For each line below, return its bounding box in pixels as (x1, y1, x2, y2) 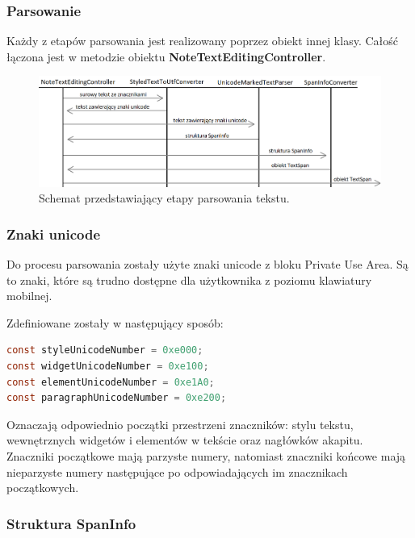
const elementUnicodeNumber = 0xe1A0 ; (6, 376, 215, 388)
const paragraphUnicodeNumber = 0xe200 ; (6, 392, 227, 404)
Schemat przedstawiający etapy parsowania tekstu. (39, 190, 290, 206)
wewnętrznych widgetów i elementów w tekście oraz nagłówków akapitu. (6, 432, 363, 448)
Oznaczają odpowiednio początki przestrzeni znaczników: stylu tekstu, (6, 415, 354, 432)
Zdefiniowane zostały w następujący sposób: (6, 314, 224, 331)
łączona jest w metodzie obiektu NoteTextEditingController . (6, 48, 326, 65)
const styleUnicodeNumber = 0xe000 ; (6, 344, 203, 357)
